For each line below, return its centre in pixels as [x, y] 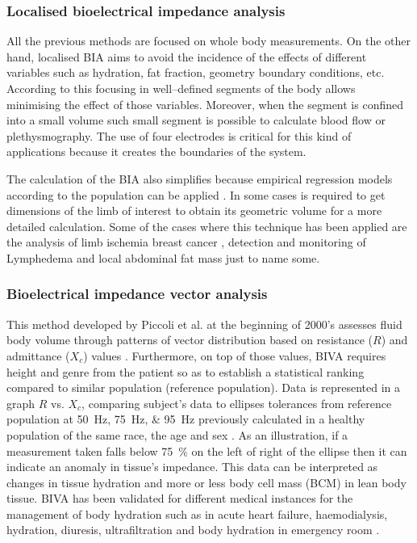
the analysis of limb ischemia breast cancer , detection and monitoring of [186, 242]
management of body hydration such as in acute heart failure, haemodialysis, [197, 514]
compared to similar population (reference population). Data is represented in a [203, 387]
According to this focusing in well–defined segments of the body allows [181, 88]
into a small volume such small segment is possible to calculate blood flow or [196, 120]
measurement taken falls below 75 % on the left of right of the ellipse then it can [207, 450]
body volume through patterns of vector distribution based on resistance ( [190, 340]
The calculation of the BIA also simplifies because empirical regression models [200, 178]
